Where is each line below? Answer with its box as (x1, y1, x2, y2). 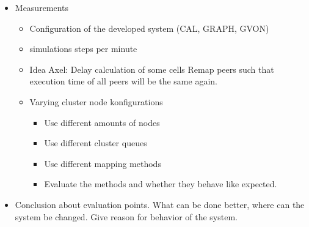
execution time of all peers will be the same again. (29, 75, 217, 87)
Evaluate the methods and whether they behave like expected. (44, 177, 277, 190)
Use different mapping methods (44, 157, 161, 169)
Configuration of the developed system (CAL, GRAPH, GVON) (29, 21, 269, 34)
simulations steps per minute (29, 42, 137, 55)
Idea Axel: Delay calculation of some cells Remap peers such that (29, 62, 274, 75)
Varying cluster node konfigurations (29, 95, 163, 108)
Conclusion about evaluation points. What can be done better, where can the (15, 198, 305, 210)
